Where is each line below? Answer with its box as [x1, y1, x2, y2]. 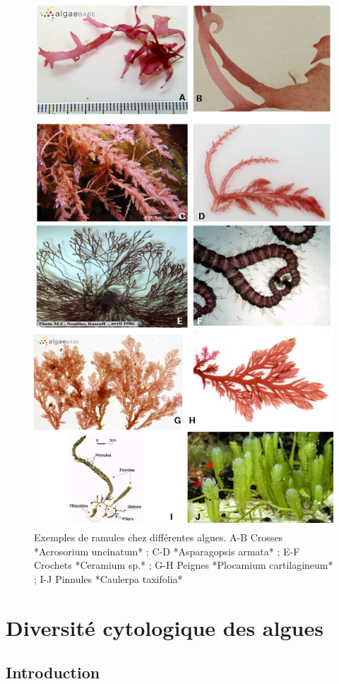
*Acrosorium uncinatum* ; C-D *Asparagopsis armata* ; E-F [34, 543, 300, 558]
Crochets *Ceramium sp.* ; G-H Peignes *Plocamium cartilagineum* [34, 558, 333, 572]
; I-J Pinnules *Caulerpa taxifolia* [34, 571, 183, 586]
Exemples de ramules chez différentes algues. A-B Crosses [34, 530, 283, 545]
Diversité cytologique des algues [6, 613, 323, 642]
